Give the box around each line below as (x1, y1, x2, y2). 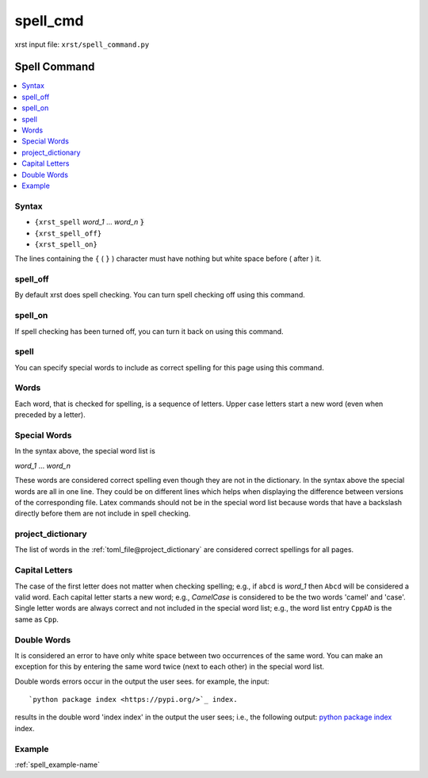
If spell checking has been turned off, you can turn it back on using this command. (14, 326, 285, 336)
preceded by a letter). (14, 410, 86, 420)
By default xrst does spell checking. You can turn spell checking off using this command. (14, 290, 305, 300)
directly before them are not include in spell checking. (14, 508, 191, 519)
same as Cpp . (14, 615, 59, 624)
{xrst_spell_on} (34, 240, 98, 249)
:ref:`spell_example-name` (14, 760, 101, 769)
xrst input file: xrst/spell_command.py (14, 40, 150, 49)
